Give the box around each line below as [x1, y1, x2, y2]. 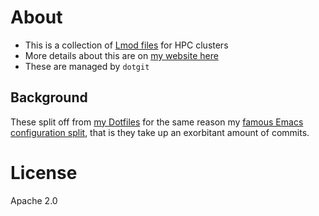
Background [10, 89, 88, 106]
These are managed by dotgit [24, 60, 150, 72]
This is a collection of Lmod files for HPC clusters [24, 39, 229, 51]
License [10, 161, 78, 184]
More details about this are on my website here [24, 49, 219, 61]
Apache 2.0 [10, 194, 58, 206]
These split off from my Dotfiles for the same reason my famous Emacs [10, 116, 304, 128]
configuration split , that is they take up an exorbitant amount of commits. [10, 126, 310, 138]
